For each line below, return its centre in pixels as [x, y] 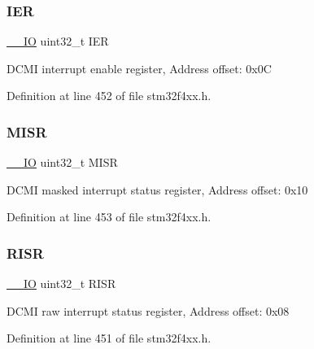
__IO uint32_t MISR [62, 162]
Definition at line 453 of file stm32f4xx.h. [109, 217]
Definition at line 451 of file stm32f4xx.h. [109, 338]
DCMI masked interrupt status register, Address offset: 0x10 [157, 189]
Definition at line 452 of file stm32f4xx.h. [109, 96]
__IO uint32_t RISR [61, 284]
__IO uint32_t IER [58, 41]
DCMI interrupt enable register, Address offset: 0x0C [139, 68]
